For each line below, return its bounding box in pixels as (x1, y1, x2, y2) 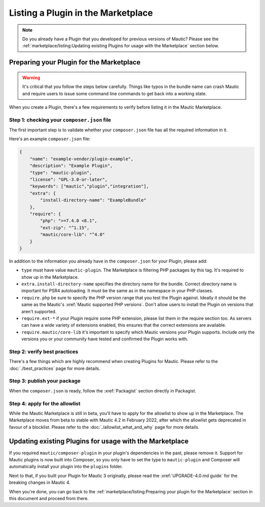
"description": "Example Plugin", (29, 163, 113, 169)
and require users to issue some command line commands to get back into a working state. (22, 90, 207, 96)
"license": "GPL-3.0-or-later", (29, 177, 108, 182)
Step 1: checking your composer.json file (9, 116, 111, 123)
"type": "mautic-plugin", (29, 170, 92, 176)
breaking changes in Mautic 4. (9, 479, 71, 485)
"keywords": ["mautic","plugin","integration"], (29, 183, 149, 189)
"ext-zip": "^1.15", (40, 225, 90, 231)
